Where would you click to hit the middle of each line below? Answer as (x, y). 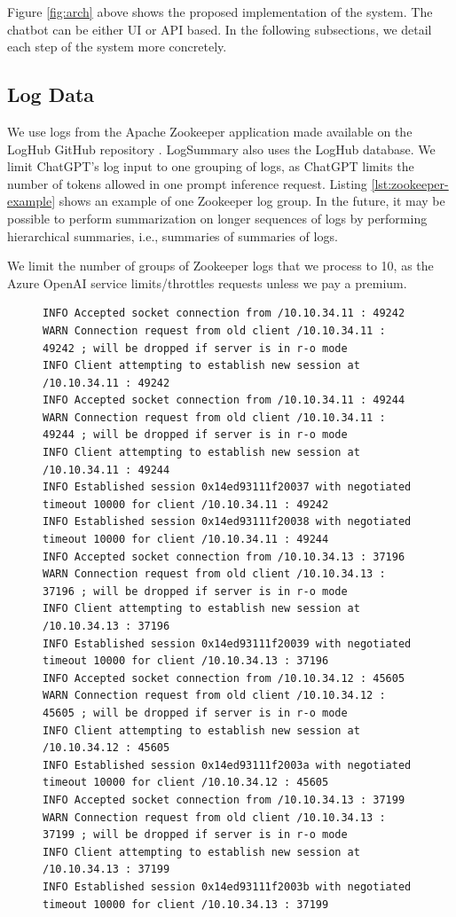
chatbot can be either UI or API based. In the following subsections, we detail (220, 29)
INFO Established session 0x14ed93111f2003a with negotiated (227, 765)
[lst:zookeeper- (410, 183)
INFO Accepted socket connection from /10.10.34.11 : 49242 (224, 314)
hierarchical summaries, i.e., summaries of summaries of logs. (173, 235)
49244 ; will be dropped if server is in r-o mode (195, 435)
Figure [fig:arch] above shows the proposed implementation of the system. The (220, 12)
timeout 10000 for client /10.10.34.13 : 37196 (186, 661)
